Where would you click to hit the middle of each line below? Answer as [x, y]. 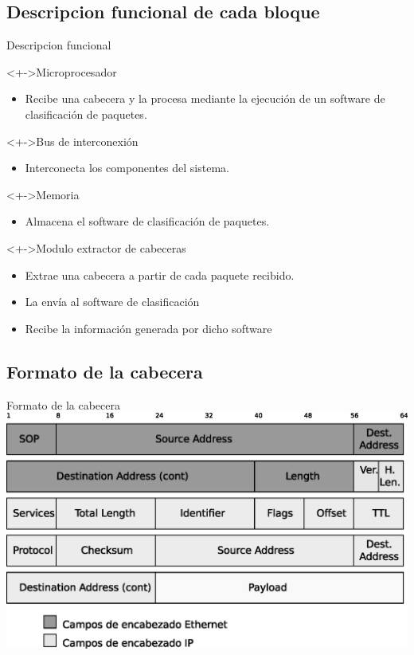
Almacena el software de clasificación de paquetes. [147, 221]
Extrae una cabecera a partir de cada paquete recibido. [160, 275]
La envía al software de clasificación [112, 302]
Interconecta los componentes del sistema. [127, 168]
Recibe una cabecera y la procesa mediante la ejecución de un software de [205, 98]
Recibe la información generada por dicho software [148, 328]
